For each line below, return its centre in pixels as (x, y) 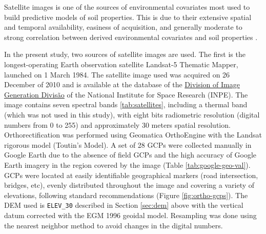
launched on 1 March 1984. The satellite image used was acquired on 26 (117, 74)
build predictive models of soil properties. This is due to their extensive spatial (128, 17)
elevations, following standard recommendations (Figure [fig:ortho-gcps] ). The (126, 195)
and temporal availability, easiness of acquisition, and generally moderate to (123, 27)
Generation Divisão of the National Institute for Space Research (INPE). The (126, 94)
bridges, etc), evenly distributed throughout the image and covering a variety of (129, 185)
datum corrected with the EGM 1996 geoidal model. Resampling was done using (130, 215)
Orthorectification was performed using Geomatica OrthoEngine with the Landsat (133, 135)
